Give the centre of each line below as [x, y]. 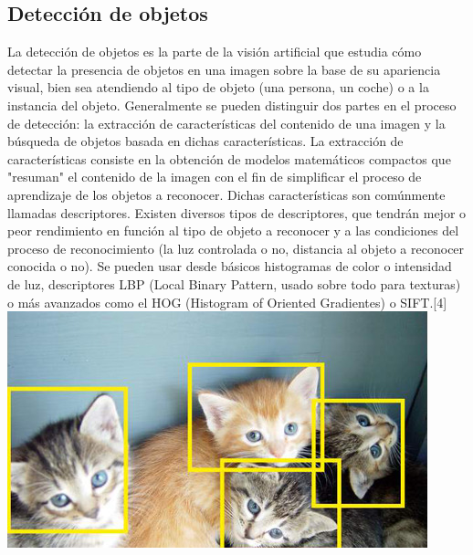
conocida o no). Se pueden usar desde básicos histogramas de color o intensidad [230, 266]
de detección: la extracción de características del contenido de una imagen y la [226, 123]
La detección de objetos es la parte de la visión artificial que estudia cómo [215, 52]
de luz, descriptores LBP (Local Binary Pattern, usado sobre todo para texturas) [234, 283]
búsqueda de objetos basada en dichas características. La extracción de [205, 141]
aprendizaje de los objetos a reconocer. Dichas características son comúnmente [226, 194]
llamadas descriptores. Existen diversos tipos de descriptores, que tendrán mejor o [237, 212]
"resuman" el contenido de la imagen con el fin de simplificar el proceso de [215, 177]
